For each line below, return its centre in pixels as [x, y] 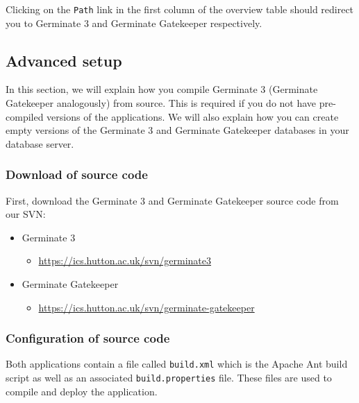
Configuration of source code [88, 338]
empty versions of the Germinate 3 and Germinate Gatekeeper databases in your [177, 130]
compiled [25, 116]
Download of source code [77, 174]
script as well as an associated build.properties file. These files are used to [169, 378]
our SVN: [26, 214]
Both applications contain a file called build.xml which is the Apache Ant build [177, 364]
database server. [40, 143]
